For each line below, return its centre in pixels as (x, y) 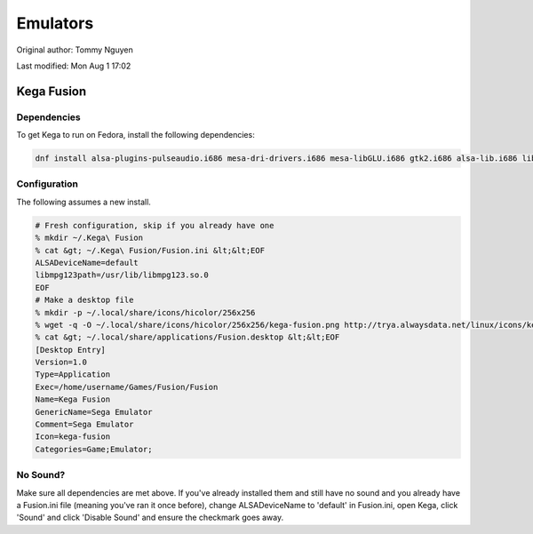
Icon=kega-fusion (73, 437)
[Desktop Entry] (71, 350)
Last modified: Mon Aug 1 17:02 (74, 66)
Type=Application (73, 375)
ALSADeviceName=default (87, 263)
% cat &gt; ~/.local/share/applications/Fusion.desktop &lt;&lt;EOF (187, 337)
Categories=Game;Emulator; (94, 449)
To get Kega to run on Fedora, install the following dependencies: (135, 135)
